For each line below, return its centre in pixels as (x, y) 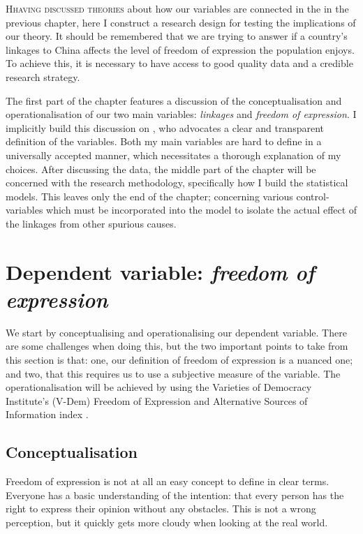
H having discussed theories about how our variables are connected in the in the (177, 8)
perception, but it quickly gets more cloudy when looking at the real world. (167, 522)
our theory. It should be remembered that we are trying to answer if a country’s (177, 36)
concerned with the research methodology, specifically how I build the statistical (177, 183)
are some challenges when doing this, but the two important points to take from (177, 346)
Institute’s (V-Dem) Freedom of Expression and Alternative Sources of (157, 400)
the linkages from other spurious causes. (91, 223)
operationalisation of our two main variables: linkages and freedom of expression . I (181, 114)
